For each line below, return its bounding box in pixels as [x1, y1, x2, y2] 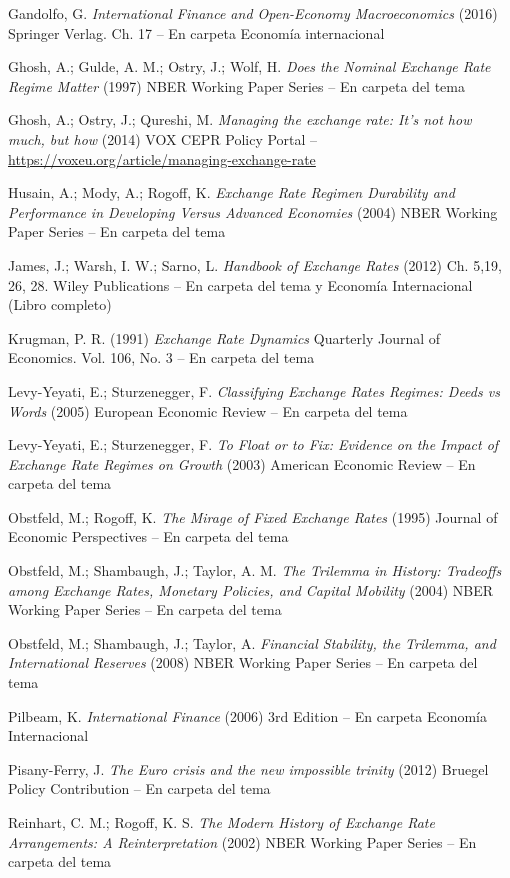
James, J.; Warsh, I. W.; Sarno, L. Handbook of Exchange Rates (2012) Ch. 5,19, [8, 254, 502, 275]
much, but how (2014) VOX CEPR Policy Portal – [8, 128, 318, 149]
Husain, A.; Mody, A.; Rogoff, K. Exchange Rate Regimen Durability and [8, 182, 455, 203]
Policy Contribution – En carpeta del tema [8, 778, 271, 799]
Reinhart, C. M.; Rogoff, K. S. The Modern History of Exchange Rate [8, 812, 435, 832]
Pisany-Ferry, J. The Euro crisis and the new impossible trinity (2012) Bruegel [8, 758, 489, 779]
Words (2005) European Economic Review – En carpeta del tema [8, 400, 408, 421]
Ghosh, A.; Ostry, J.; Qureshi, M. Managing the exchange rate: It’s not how [8, 109, 472, 130]
